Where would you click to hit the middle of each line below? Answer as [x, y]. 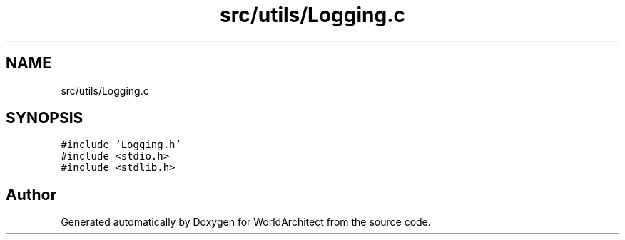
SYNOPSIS [45, 118]
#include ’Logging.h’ [121, 145]
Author [31, 194]
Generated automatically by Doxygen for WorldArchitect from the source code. [246, 222]
